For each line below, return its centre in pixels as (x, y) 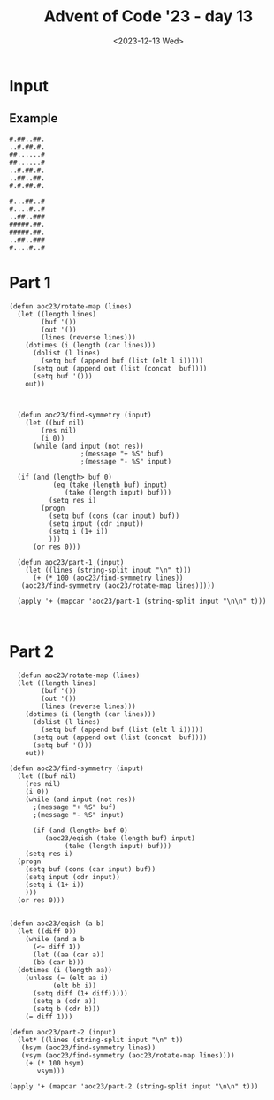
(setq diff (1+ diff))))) (80, 993)
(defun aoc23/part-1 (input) (71, 562)
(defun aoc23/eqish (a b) (57, 924)
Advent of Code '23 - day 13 (148, 16)
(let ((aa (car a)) (68, 955)
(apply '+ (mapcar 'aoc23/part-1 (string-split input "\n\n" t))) (142, 601)
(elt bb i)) (75, 986)
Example (34, 118)
